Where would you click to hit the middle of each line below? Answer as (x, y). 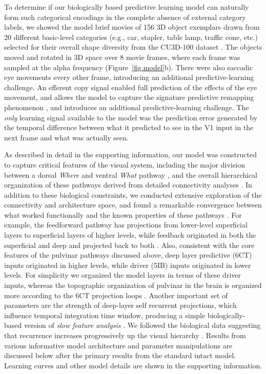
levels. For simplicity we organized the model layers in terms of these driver (122, 275)
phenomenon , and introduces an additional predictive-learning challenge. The (127, 107)
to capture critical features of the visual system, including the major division (125, 164)
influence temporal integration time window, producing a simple (105, 315)
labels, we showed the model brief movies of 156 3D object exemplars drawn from (132, 27)
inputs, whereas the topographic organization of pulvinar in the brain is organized (133, 285)
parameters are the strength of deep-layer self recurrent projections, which (120, 305)
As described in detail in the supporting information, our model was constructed (130, 154)
